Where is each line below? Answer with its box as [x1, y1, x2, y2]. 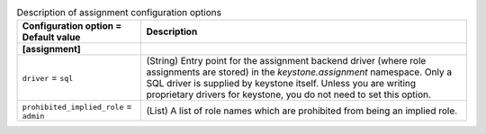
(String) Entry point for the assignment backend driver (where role [146, 55, 427, 67]
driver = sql [22, 72, 74, 85]
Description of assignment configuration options [16, 6, 222, 19]
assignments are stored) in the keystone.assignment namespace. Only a [146, 66, 453, 78]
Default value [22, 31, 81, 44]
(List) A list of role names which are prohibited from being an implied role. [146, 104, 458, 117]
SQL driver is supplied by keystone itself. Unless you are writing [146, 77, 417, 90]
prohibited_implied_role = [22, 100, 132, 112]
